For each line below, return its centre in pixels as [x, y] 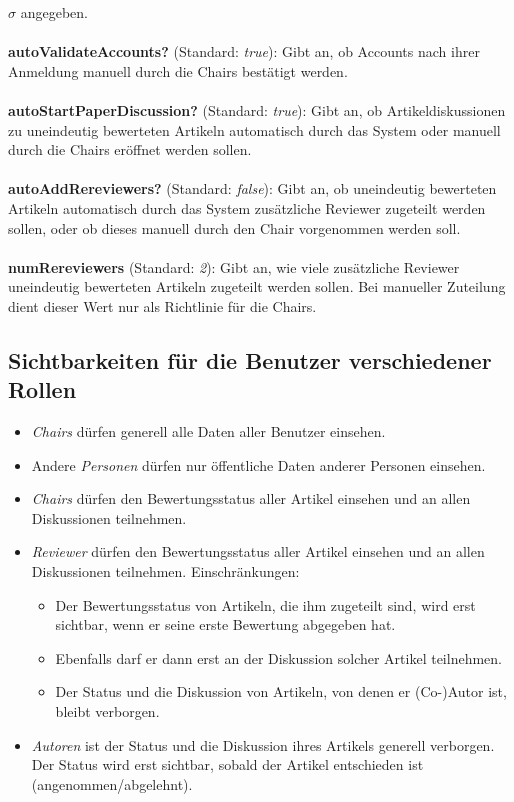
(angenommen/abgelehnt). [112, 783]
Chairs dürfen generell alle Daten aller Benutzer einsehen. [208, 431]
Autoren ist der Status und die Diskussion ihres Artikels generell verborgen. [263, 744]
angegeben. [54, 12]
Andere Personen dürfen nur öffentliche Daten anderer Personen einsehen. [258, 464]
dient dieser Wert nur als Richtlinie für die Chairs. [162, 305]
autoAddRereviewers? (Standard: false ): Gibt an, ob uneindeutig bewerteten [252, 188]
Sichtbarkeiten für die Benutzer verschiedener [250, 359]
